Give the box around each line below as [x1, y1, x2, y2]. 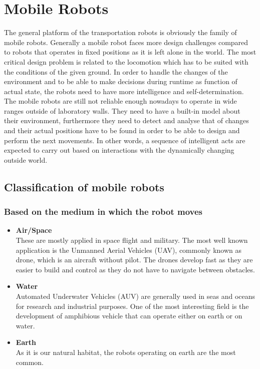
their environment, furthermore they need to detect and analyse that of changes [4, 115, 249, 126]
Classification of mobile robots [4, 179, 164, 194]
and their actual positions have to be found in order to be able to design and [4, 125, 240, 136]
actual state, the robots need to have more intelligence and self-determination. [4, 86, 244, 96]
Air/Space [16, 225, 52, 235]
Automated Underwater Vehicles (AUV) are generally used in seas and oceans [16, 291, 255, 301]
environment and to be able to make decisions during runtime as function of [4, 76, 237, 87]
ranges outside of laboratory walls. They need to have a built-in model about [4, 105, 240, 116]
